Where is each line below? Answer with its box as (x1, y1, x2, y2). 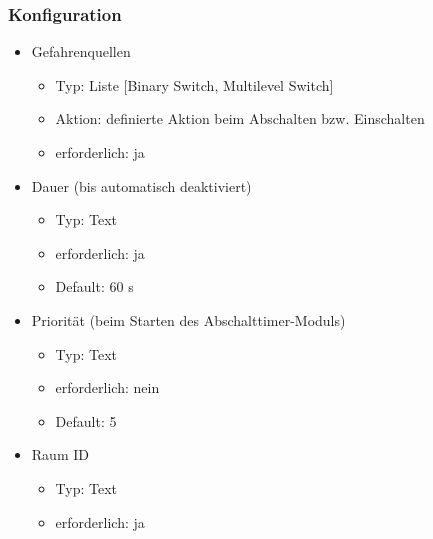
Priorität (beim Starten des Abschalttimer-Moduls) (31, 309, 346, 330)
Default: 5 (55, 410, 117, 431)
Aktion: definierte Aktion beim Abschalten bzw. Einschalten (55, 108, 425, 129)
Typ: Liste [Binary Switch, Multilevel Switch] (55, 74, 334, 95)
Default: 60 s (55, 276, 134, 297)
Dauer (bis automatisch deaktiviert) (31, 175, 252, 196)
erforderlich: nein (55, 377, 160, 398)
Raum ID (31, 444, 89, 465)
